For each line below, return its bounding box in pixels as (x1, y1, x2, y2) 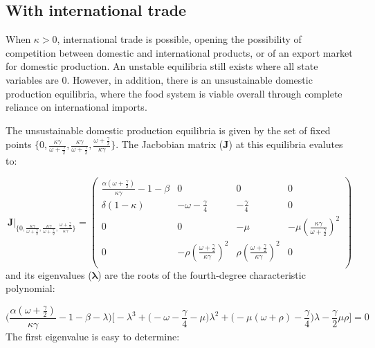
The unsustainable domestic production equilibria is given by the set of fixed (6, 122, 331, 137)
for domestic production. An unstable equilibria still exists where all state (6, 59, 318, 73)
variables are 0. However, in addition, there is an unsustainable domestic (6, 72, 313, 86)
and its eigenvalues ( (6, 267, 92, 282)
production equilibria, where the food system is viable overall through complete (6, 86, 342, 100)
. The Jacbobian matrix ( (116, 137, 223, 152)
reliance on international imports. (6, 100, 147, 114)
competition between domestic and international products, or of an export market (6, 45, 353, 59)
